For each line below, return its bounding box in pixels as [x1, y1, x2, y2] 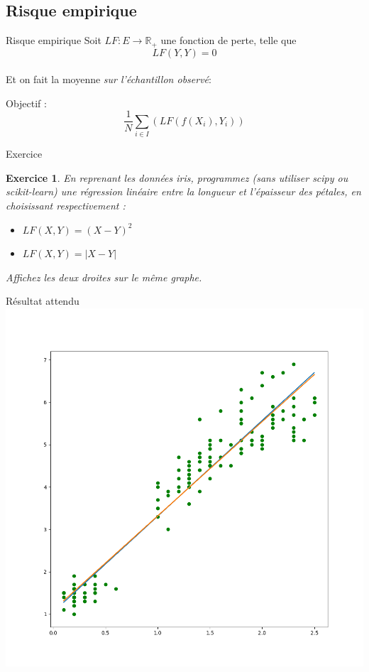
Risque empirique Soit [6, 33, 101, 48]
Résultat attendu [6, 293, 79, 308]
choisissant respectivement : [6, 198, 126, 213]
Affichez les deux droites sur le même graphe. [6, 269, 202, 284]
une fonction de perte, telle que [160, 33, 297, 48]
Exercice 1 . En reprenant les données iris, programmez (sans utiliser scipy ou [6, 170, 348, 185]
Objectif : [6, 95, 47, 110]
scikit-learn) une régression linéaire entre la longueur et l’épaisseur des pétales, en [6, 184, 361, 199]
